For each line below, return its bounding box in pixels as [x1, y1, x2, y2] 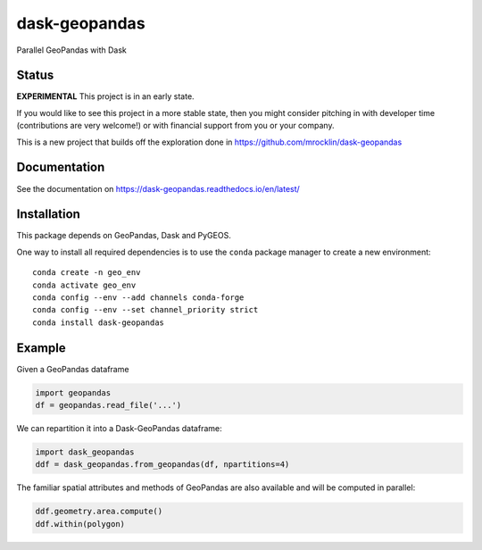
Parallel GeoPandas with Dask [16, 45, 127, 55]
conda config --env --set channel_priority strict [32, 304, 259, 315]
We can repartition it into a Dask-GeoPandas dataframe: [16, 423, 222, 434]
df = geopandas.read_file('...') [35, 400, 182, 411]
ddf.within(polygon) [35, 519, 125, 529]
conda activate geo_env [32, 279, 137, 290]
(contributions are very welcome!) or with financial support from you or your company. [16, 121, 335, 131]
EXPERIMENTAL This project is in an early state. [16, 91, 195, 102]
